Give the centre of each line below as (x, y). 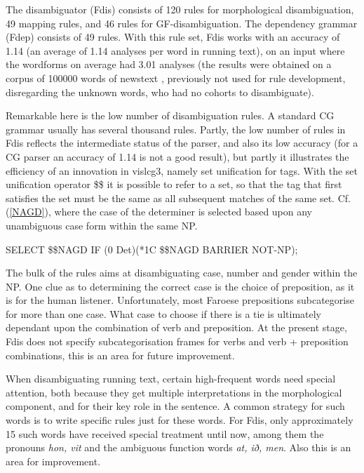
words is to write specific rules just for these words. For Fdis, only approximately (180, 420)
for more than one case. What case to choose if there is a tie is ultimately (163, 313)
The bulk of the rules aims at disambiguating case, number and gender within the (182, 273)
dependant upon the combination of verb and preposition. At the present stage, (176, 327)
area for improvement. (53, 461)
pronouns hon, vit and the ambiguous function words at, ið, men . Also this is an (178, 447)
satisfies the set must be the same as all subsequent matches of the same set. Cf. (178, 198)
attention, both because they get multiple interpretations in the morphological (174, 392)
